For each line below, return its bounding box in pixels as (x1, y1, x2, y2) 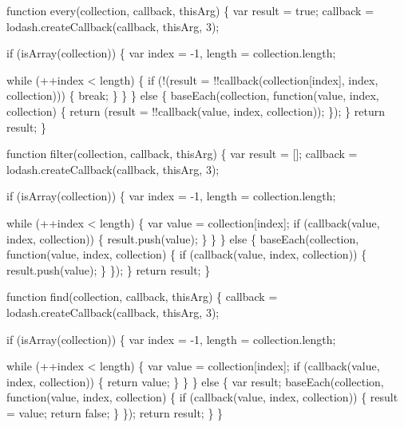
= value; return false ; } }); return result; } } (6, 404, 224, 421)
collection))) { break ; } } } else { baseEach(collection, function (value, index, (6, 87, 379, 104)
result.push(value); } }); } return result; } (6, 261, 211, 278)
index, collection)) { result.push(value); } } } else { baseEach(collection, (6, 230, 359, 247)
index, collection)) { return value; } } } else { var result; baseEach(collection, (6, 373, 384, 389)
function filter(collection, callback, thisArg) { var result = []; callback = (6, 145, 358, 162)
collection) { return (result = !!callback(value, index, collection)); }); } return (6, 102, 385, 119)
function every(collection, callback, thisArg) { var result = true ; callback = (6, 2, 374, 18)
